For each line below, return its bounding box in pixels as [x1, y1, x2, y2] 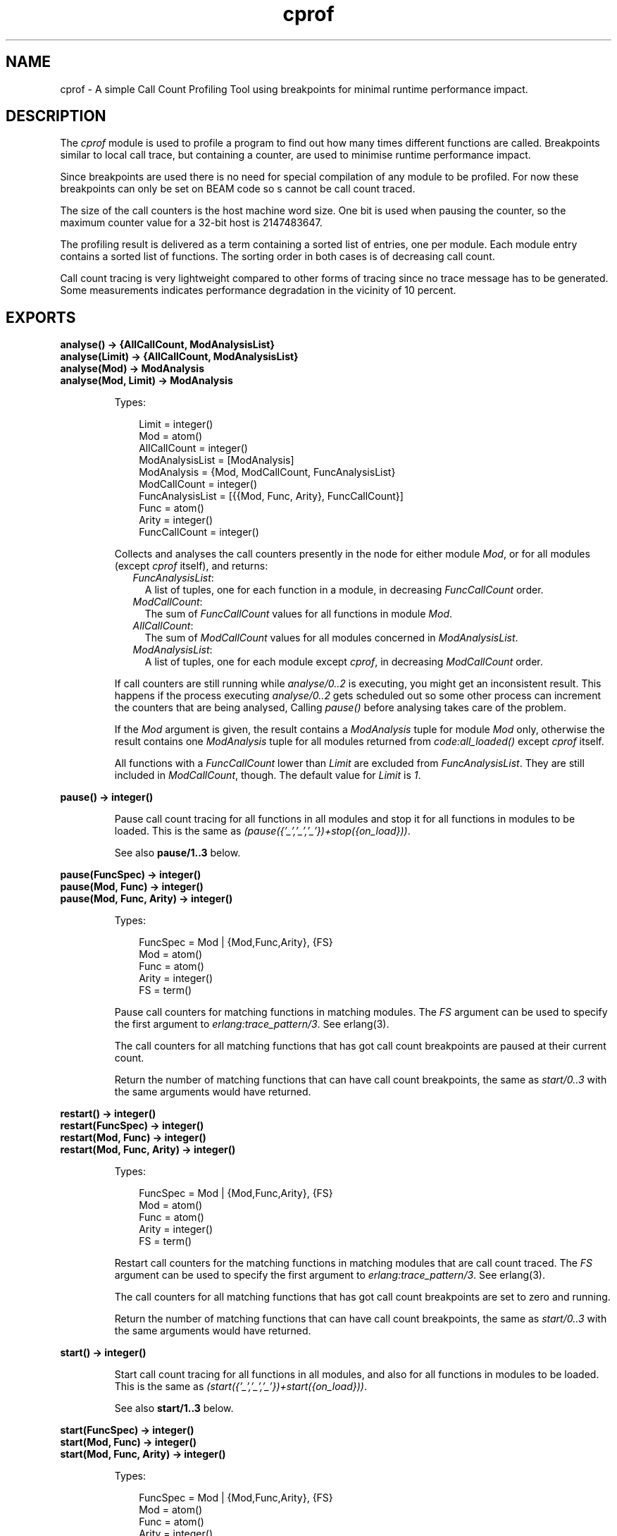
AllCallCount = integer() [139, 442, 248, 455]
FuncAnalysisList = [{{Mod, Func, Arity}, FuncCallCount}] [139, 490, 404, 503]
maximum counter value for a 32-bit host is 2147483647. [60, 216, 323, 229]
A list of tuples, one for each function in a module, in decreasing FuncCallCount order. [144, 584, 544, 596]
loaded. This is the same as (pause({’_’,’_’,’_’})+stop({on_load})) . [114, 825, 411, 837]
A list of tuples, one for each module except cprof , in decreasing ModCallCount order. [144, 656, 543, 668]
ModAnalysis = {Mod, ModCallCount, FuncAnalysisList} [139, 466, 396, 479]
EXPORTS [6, 308, 76, 326]
